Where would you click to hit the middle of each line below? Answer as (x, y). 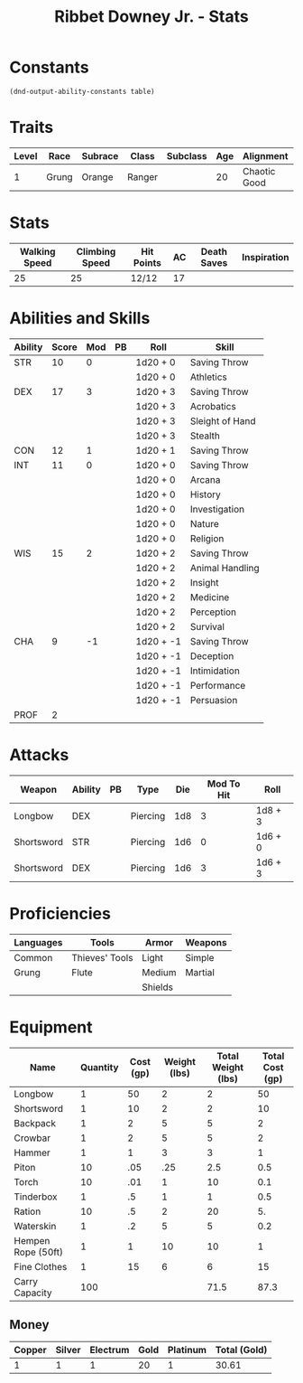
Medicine (210, 597)
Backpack (35, 1123)
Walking (37, 251)
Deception (212, 655)
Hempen (32, 1240)
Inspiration (266, 257)
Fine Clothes (41, 1266)
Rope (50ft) (38, 1252)
